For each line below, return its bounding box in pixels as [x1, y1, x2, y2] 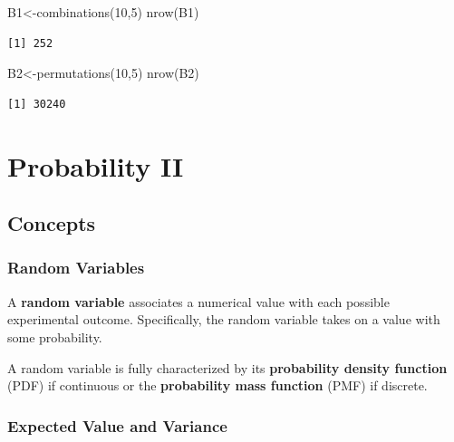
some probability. [7, 327, 102, 346]
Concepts [7, 209, 96, 237]
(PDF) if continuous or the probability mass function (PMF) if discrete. [7, 376, 428, 395]
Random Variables [7, 256, 145, 279]
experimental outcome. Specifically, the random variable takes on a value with [7, 310, 440, 329]
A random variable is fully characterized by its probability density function [7, 358, 448, 377]
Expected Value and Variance [7, 414, 227, 437]
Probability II [7, 147, 184, 184]
